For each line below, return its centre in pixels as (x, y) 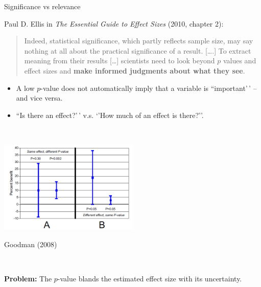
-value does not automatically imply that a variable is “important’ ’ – (149, 88)
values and (240, 61)
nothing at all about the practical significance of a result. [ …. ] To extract (138, 50)
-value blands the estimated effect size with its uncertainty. (150, 279)
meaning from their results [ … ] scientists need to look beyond (120, 61)
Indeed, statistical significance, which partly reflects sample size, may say (139, 41)
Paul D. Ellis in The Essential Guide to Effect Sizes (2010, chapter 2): (114, 23)
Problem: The (28, 279)
